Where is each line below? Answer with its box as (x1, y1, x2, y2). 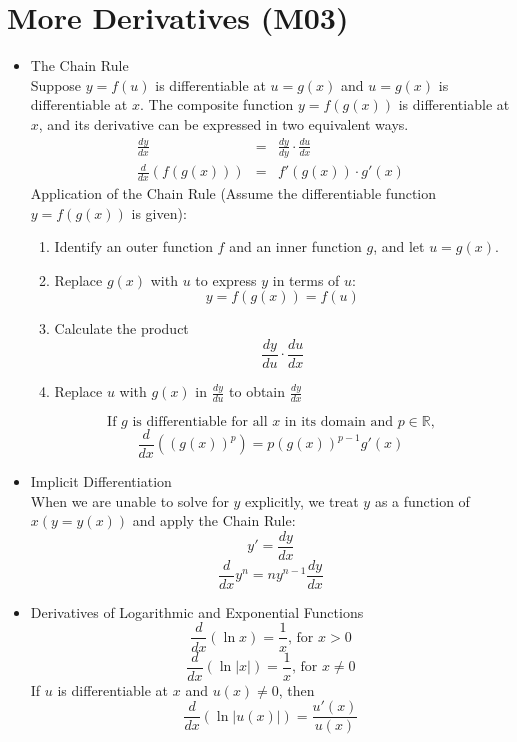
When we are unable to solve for (30, 490, 229, 511)
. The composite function (139, 94, 294, 115)
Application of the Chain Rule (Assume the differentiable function (30, 183, 437, 204)
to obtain (229, 381, 286, 402)
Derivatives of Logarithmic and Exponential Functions (30, 601, 364, 622)
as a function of (374, 490, 470, 511)
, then (278, 679, 315, 700)
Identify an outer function (54, 236, 213, 257)
